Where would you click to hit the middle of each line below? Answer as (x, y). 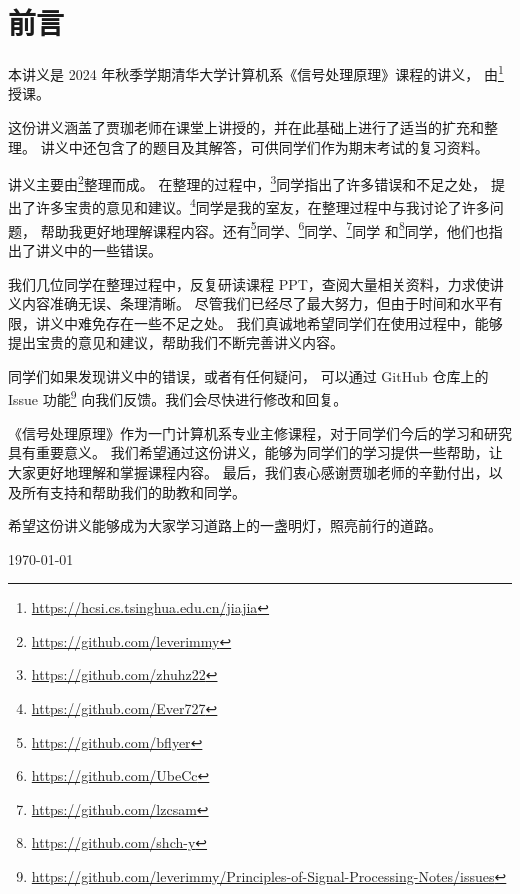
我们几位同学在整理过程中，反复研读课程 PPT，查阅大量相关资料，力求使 (249, 283)
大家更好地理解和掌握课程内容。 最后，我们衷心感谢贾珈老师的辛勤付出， (248, 471)
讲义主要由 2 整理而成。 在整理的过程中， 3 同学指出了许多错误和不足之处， (247, 182)
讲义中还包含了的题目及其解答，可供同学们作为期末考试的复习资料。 (264, 146)
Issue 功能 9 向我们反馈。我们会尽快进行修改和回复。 (178, 398)
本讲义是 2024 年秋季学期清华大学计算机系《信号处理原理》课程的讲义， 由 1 (256, 72)
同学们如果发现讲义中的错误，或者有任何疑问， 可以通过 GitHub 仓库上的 (248, 375)
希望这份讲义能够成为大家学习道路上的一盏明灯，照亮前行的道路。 (225, 525)
